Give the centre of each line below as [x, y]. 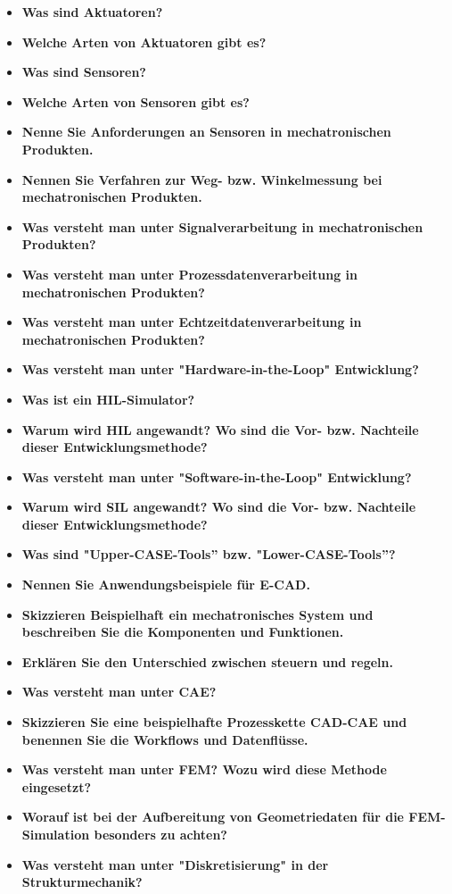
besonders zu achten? [160, 834]
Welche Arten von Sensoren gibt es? [136, 101]
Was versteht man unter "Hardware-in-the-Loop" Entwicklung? [220, 369]
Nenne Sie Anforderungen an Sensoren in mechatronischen [206, 132]
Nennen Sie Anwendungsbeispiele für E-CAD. [166, 585]
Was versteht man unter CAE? [119, 692]
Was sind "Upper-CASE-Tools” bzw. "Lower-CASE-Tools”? [209, 554]
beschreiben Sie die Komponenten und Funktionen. [183, 632]
